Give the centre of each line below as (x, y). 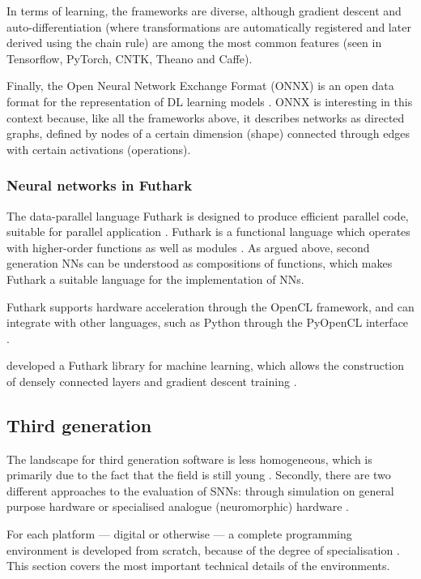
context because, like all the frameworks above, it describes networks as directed (206, 117)
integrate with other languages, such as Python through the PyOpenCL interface (208, 322)
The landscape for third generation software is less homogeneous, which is (189, 459)
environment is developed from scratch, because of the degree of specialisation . (203, 549)
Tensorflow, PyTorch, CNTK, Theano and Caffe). (130, 58)
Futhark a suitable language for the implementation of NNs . (155, 279)
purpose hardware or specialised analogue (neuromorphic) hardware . (178, 506)
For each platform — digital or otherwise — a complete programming (179, 534)
